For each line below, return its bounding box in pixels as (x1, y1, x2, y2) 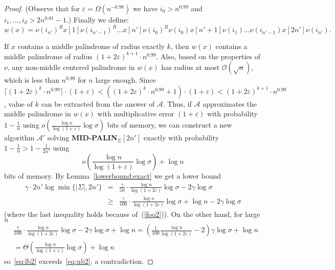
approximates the (203, 98, 257, 109)
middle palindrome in (4, 108, 71, 119)
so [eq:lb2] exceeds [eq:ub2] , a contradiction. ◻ (4, 255, 153, 266)
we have (132, 3, 158, 13)
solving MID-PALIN (47, 132, 118, 143)
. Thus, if (163, 98, 192, 109)
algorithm (4, 132, 35, 143)
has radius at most (161, 62, 220, 72)
